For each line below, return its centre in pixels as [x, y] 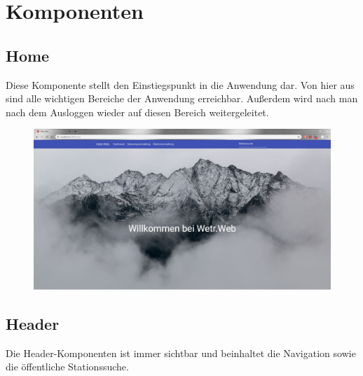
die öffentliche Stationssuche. [67, 367]
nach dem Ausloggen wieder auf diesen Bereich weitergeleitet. [137, 112]
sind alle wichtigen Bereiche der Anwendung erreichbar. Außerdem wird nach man [182, 98]
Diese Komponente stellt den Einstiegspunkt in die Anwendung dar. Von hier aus [180, 84]
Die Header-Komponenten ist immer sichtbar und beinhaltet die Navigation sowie [181, 353]
